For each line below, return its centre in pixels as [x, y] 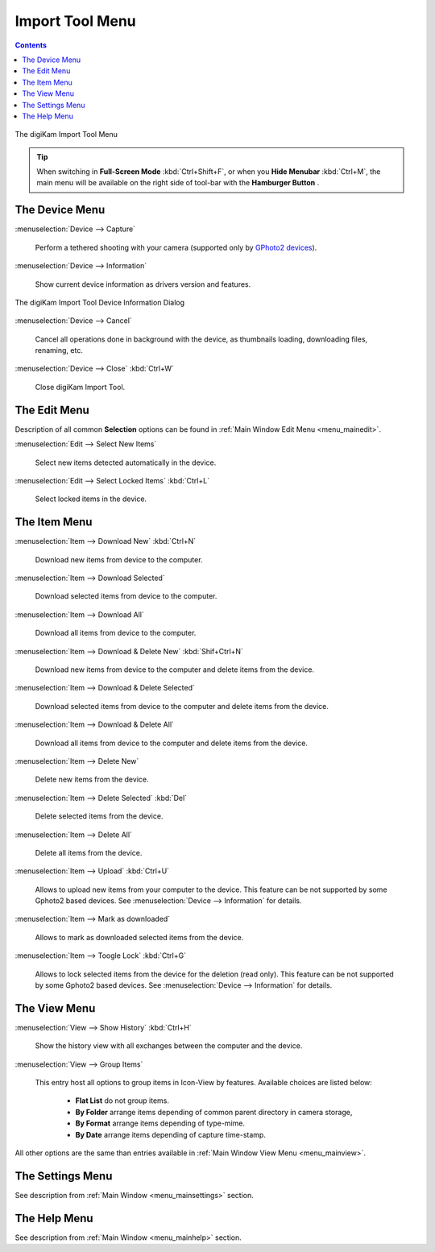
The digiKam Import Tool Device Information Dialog [100, 302]
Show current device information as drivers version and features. [143, 284]
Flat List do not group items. [122, 1101]
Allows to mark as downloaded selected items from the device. [139, 937]
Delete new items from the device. [92, 779]
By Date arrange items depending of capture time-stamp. [170, 1134]
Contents [31, 45]
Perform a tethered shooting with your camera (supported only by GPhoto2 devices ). [176, 247]
